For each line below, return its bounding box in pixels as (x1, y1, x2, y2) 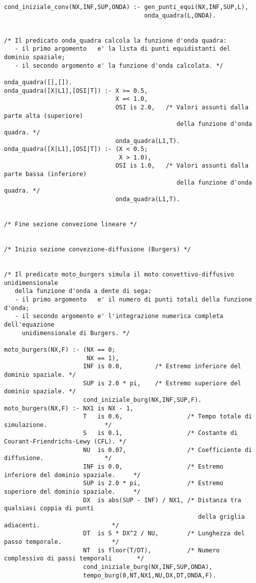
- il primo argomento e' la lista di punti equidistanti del (15, 45, 231, 53)
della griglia (198, 513, 245, 521)
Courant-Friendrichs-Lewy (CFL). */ (4, 438, 126, 446)
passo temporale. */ (4, 538, 119, 545)
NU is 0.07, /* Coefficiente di (83, 446, 252, 454)
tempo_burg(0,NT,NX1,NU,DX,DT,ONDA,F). (83, 571, 216, 579)
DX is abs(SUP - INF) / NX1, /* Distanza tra (83, 496, 241, 504)
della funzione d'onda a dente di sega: (15, 287, 152, 295)
